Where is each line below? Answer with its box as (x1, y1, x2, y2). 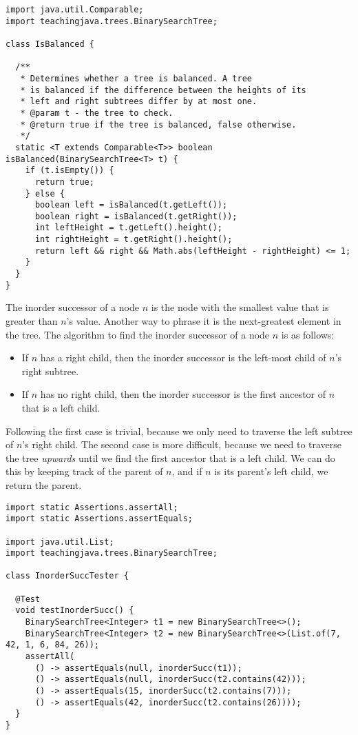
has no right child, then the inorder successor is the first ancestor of (40, 387, 326, 401)
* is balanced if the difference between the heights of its (20, 85, 306, 95)
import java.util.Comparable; (6, 5, 144, 14)
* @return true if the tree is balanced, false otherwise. (20, 119, 297, 130)
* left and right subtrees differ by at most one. (20, 97, 257, 107)
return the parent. (6, 477, 82, 492)
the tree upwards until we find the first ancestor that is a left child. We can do (6, 450, 335, 465)
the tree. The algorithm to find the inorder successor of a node (6, 327, 270, 341)
